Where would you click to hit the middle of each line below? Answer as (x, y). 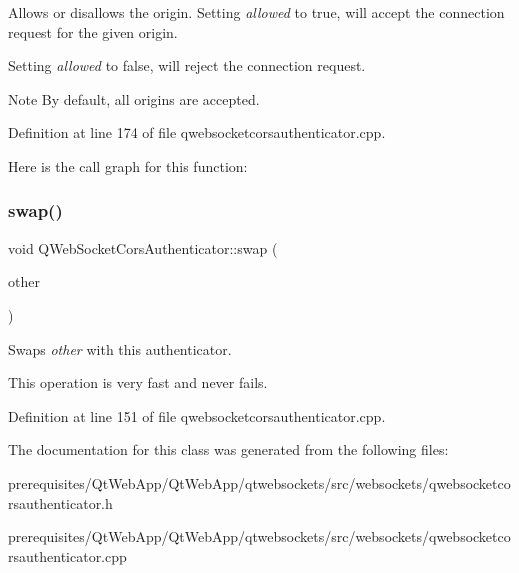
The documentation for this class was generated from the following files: (228, 449)
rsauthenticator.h (60, 502)
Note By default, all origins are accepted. (134, 98)
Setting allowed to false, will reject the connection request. (187, 65)
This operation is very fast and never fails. (138, 382)
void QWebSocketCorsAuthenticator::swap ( (143, 247)
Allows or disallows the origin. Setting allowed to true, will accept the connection (256, 12)
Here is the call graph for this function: (128, 165)
